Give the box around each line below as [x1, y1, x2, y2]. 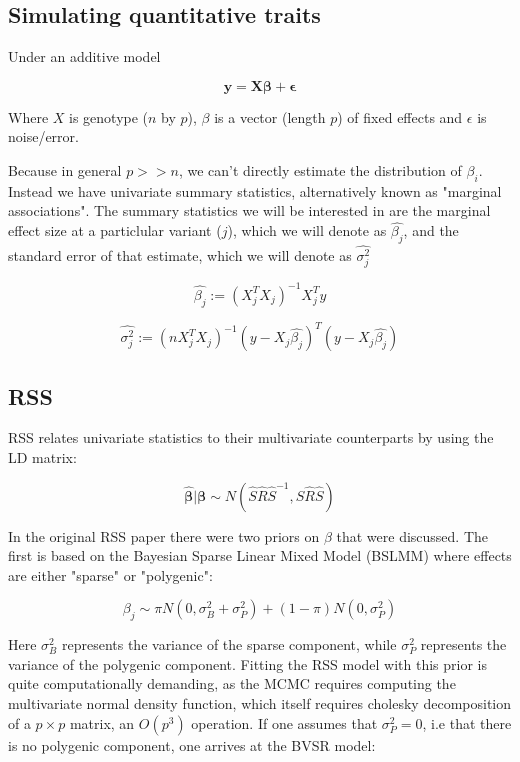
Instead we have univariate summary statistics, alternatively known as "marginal [8, 180, 502, 201]
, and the [403, 220, 459, 241]
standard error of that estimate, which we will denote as [8, 245, 352, 266]
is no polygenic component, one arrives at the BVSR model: [8, 734, 376, 755]
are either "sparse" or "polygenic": [8, 564, 213, 585]
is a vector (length [214, 106, 326, 127]
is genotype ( [69, 106, 149, 127]
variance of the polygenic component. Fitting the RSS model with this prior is [8, 653, 488, 674]
